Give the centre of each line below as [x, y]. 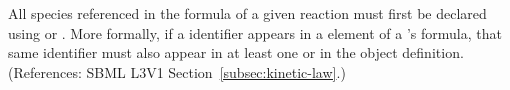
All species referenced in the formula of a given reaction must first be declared [247, 13]
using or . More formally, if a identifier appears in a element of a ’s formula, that [255, 32]
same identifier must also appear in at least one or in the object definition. [236, 52]
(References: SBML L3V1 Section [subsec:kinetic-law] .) [177, 71]
